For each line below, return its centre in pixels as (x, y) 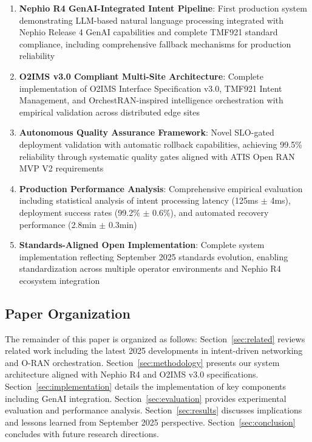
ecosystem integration (59, 280)
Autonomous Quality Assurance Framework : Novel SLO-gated (147, 132)
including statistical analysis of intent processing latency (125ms (139, 200)
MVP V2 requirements (61, 168)
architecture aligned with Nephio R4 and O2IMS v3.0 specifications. (132, 374)
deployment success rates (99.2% (80, 212)
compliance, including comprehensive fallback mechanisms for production (155, 43)
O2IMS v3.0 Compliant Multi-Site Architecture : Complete (141, 76)
